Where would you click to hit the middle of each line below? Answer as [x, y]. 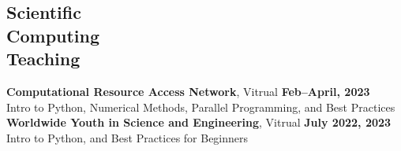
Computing [53, 35]
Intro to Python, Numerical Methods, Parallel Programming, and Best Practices [201, 107]
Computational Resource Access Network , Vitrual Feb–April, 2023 [188, 91]
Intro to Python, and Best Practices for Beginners [127, 137]
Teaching [43, 59]
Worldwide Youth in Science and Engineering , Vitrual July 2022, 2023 [199, 122]
